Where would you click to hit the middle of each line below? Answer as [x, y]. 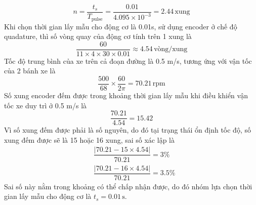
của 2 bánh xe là [30, 71]
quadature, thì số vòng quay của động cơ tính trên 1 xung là [98, 36]
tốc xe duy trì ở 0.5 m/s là [46, 105]
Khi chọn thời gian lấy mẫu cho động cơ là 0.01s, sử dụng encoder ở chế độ [121, 26]
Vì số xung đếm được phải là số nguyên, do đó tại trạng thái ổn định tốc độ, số [127, 130]
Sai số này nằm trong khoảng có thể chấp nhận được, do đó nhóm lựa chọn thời [128, 186]
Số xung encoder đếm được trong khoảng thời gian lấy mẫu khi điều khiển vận [126, 95]
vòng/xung [171, 49]
